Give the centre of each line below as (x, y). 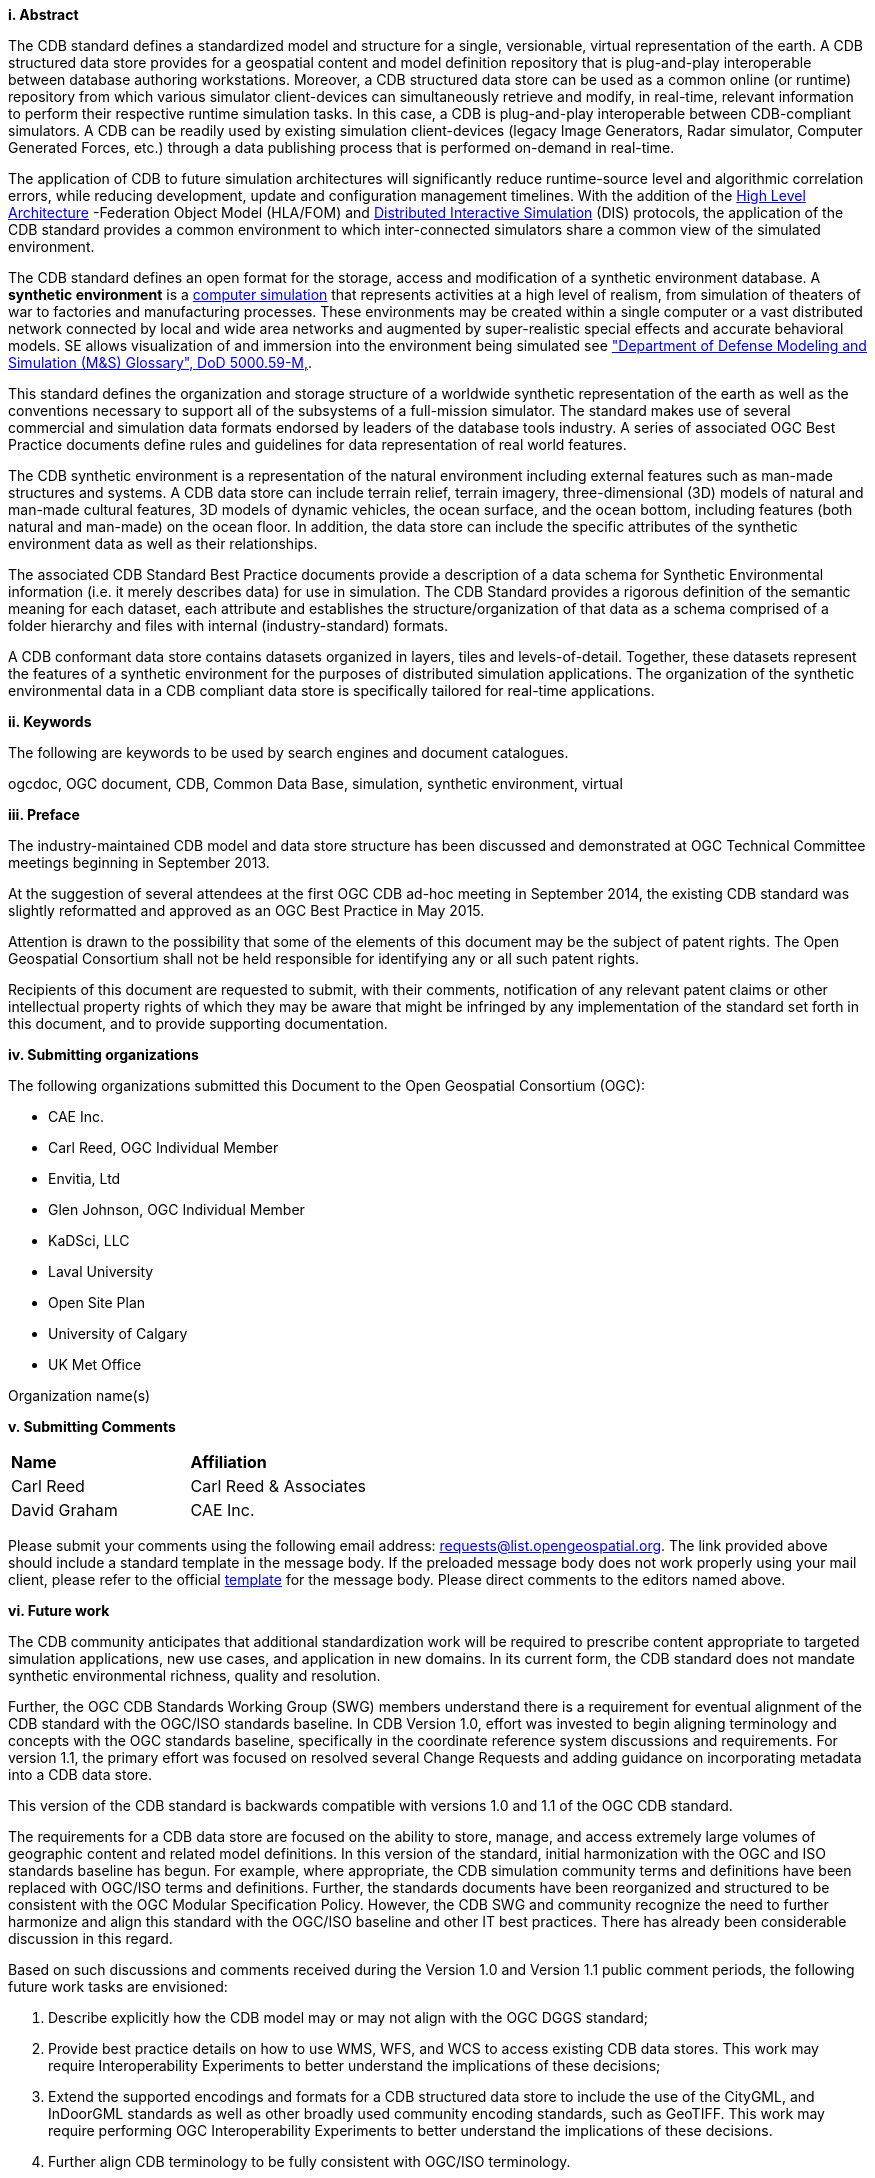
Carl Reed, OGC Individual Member (163, 1147)
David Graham (64, 1510)
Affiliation (228, 1462)
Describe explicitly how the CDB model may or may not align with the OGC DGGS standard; (348, 2017)
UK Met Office (95, 1364)
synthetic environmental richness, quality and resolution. (194, 1675)
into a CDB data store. (80, 1774)
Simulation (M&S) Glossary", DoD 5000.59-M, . (160, 362)
